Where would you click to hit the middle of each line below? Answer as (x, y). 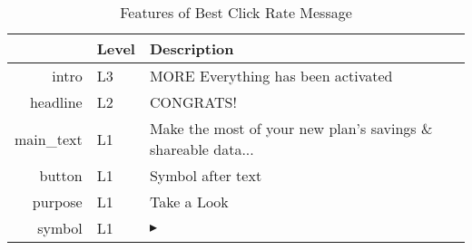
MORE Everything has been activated (271, 76)
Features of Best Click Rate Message (236, 12)
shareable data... (202, 149)
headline (56, 102)
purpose (57, 202)
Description (192, 48)
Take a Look (189, 202)
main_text (49, 139)
